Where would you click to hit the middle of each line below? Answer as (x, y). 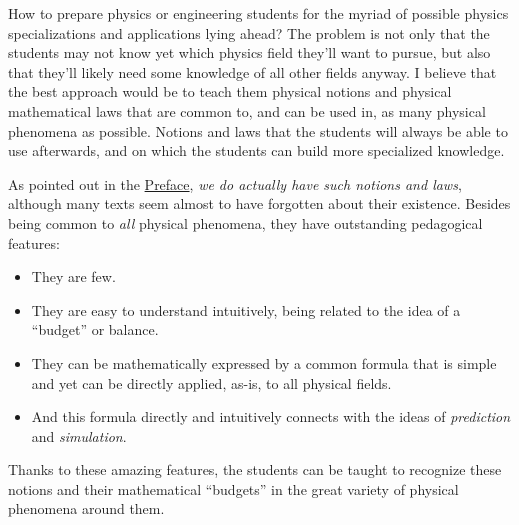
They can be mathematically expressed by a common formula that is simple (264, 362)
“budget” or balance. (95, 329)
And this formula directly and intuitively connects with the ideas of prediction (271, 416)
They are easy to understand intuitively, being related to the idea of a (246, 309)
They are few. (73, 276)
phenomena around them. (86, 508)
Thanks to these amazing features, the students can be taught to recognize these (255, 469)
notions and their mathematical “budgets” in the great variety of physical (233, 488)
